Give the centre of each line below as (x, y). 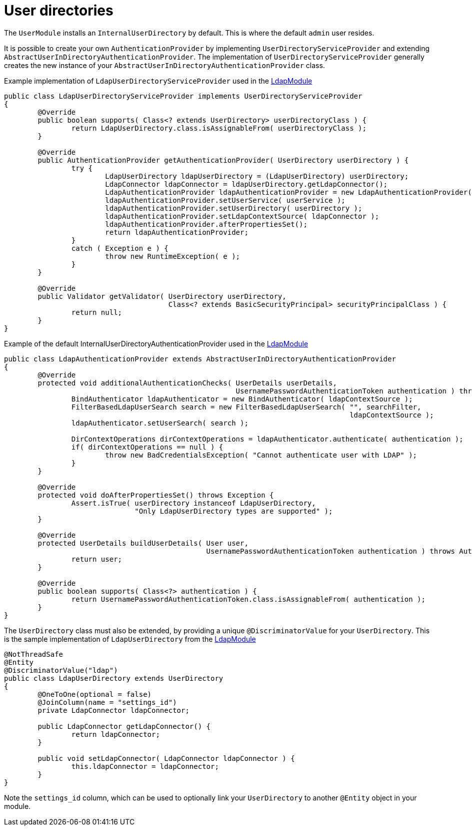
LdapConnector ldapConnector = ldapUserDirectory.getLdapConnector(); (246, 184)
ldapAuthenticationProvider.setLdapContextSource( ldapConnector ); (242, 216)
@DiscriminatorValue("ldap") (61, 670)
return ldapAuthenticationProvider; (177, 232)
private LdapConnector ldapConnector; (113, 710)
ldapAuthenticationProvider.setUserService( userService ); (225, 200)
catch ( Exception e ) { (120, 248)
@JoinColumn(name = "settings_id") (107, 702)
